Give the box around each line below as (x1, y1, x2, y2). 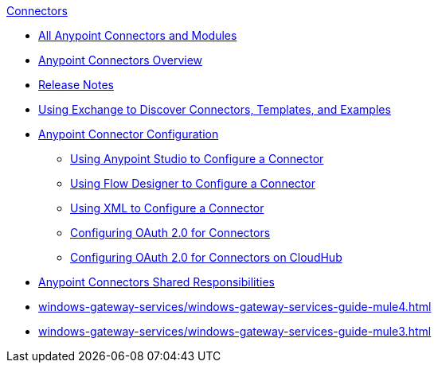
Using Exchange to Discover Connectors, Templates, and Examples (38, 103, 391, 116)
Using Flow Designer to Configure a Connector (70, 177, 315, 190)
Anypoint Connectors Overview (38, 53, 203, 67)
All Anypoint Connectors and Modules (38, 29, 237, 42)
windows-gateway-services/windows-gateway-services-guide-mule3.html (38, 324, 432, 338)
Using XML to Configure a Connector (70, 201, 264, 215)
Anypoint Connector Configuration (38, 127, 219, 141)
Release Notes (38, 78, 114, 91)
